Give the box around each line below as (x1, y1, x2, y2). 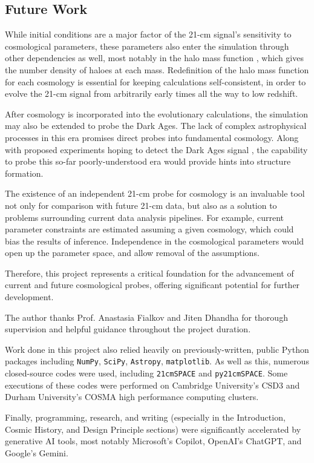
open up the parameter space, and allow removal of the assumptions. (5, 246, 260, 259)
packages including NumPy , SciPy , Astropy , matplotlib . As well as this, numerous (5, 355, 309, 367)
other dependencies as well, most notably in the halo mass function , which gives (5, 51, 304, 64)
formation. (5, 166, 44, 179)
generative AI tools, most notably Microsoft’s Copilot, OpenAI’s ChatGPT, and (5, 435, 302, 447)
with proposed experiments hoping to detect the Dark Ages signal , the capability (5, 143, 308, 156)
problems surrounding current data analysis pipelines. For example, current (5, 211, 284, 223)
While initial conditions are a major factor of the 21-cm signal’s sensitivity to (5, 28, 292, 41)
